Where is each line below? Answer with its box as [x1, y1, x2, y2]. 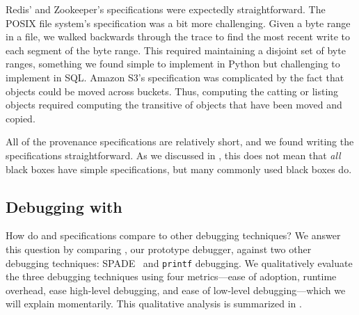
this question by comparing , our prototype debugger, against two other [6, 241, 312, 256]
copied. [6, 111, 35, 125]
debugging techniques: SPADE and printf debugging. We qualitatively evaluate [6, 255, 353, 270]
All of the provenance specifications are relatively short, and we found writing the [6, 134, 354, 149]
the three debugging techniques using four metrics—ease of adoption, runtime [6, 269, 337, 284]
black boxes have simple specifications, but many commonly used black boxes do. [6, 161, 352, 176]
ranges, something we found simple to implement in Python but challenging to [6, 56, 340, 71]
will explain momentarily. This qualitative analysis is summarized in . [6, 296, 302, 311]
